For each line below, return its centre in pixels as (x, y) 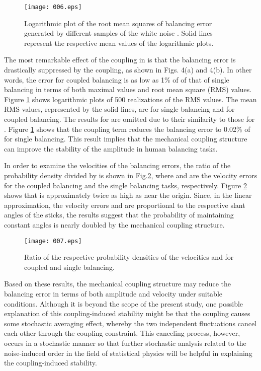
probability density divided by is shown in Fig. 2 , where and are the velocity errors (131, 175)
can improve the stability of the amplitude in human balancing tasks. (111, 148)
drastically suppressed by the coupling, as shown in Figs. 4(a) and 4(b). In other (128, 70)
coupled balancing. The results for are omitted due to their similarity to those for (129, 119)
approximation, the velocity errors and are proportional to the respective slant (125, 205)
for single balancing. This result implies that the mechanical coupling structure (126, 139)
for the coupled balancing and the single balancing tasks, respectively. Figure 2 (125, 185)
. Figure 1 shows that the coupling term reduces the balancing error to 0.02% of (127, 129)
